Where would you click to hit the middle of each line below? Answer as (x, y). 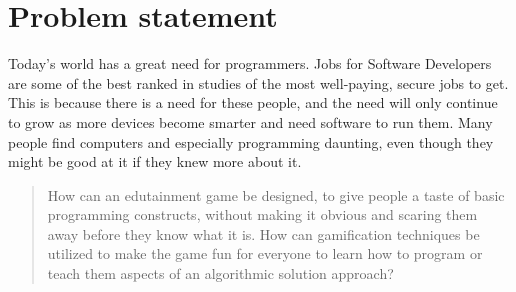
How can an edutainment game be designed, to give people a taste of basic (276, 194)
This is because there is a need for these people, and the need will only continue (253, 102)
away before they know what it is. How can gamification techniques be (263, 233)
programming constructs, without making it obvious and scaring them (262, 214)
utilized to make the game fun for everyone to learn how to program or (265, 253)
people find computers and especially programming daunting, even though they (251, 141)
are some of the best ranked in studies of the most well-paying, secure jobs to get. (258, 82)
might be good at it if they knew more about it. (155, 161)
